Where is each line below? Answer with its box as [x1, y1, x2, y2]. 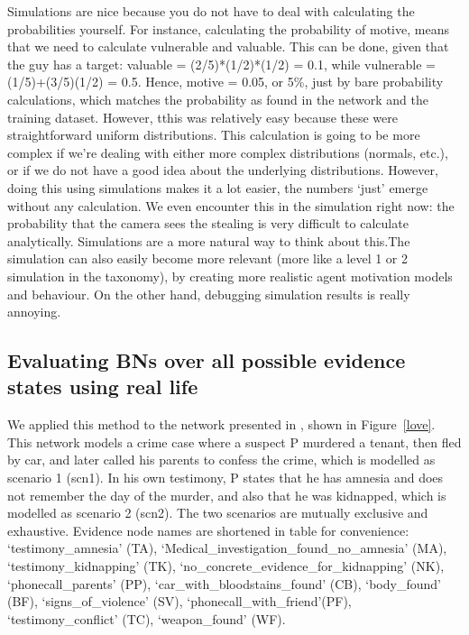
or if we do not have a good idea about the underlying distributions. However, [7, 161, 438, 179]
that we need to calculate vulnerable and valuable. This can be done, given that [7, 37, 449, 56]
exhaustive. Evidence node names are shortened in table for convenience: [7, 520, 409, 539]
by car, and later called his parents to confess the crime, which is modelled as [7, 450, 436, 469]
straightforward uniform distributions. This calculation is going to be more [7, 125, 420, 144]
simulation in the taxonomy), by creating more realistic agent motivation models [7, 266, 453, 285]
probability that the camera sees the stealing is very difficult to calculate [7, 214, 409, 233]
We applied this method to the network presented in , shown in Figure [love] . [7, 415, 436, 434]
